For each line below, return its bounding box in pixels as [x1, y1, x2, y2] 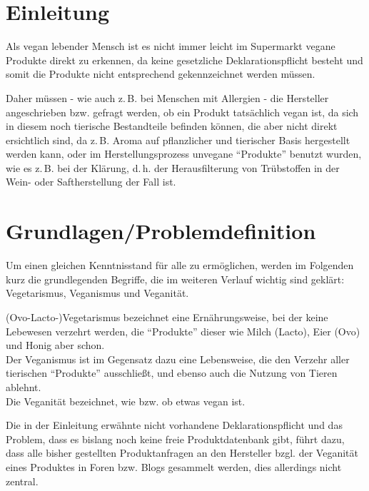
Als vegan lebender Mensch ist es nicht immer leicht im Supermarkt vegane [6, 39, 335, 54]
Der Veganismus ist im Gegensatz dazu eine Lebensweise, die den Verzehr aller [6, 351, 350, 366]
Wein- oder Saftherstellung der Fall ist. [6, 174, 176, 189]
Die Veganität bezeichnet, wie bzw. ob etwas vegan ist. [6, 393, 246, 408]
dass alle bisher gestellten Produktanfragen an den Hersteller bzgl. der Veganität [6, 445, 358, 460]
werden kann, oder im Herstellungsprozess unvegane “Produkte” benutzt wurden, [6, 146, 362, 161]
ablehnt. [6, 379, 41, 394]
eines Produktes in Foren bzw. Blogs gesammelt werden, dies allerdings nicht [6, 459, 342, 474]
